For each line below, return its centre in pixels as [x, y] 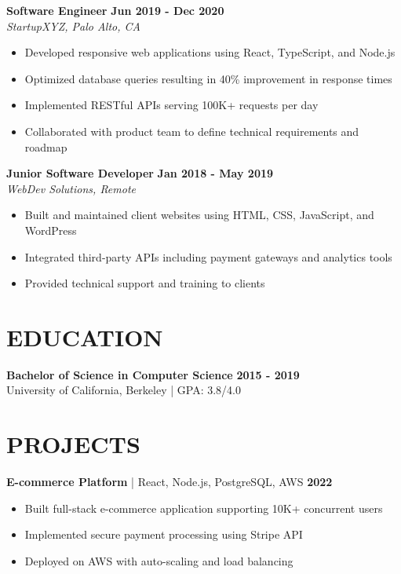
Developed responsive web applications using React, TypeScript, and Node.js [210, 52]
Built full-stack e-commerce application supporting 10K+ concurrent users [204, 508]
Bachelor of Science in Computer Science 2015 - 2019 [153, 374]
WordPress [51, 230]
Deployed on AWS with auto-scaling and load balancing [159, 560]
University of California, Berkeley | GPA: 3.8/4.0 [124, 390]
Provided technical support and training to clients [145, 283]
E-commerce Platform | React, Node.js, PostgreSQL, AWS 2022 [170, 482]
